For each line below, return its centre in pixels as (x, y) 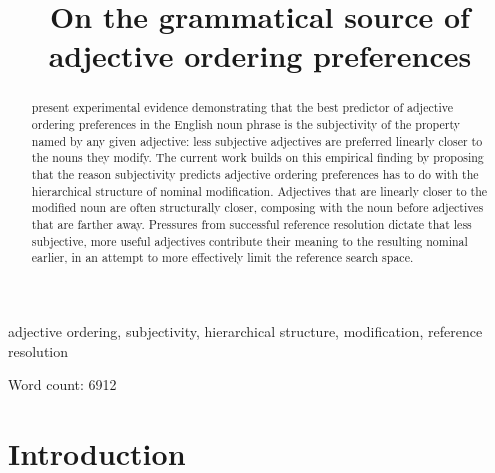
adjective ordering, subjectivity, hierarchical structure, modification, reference (245, 330)
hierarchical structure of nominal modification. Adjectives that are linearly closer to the (259, 190)
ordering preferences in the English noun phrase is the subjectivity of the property (245, 124)
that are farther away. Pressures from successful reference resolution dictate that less (251, 223)
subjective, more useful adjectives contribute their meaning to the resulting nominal (249, 240)
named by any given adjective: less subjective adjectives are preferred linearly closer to (257, 140)
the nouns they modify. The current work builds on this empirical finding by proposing (257, 157)
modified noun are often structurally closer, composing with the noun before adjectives (257, 207)
